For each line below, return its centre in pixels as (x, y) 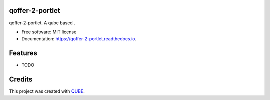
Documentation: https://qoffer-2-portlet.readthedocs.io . (79, 39)
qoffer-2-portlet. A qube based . (42, 23)
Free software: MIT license (49, 32)
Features (23, 53)
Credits (21, 79)
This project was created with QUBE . (47, 91)
